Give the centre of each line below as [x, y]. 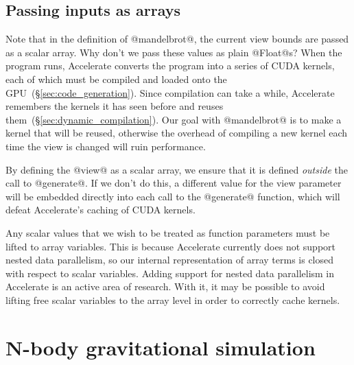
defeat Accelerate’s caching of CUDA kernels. [101, 210]
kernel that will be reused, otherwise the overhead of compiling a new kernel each [177, 133]
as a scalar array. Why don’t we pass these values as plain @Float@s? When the [174, 52]
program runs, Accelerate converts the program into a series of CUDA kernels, [170, 66]
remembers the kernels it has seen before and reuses [115, 106]
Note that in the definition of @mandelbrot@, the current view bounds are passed [177, 39]
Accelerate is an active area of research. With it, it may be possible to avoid [165, 286]
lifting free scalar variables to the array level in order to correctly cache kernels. [173, 299]
